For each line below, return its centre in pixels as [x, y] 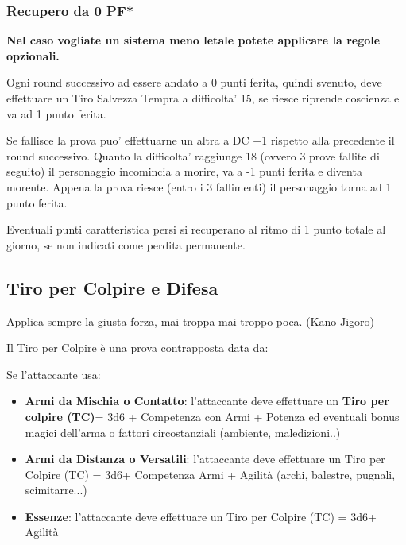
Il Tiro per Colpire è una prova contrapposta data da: [137, 348]
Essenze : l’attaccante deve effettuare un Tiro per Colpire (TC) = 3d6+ [201, 516]
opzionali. [33, 55]
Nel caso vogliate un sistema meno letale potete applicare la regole [193, 40]
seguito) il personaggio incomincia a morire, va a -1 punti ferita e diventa [184, 171]
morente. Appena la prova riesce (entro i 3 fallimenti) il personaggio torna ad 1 [199, 186]
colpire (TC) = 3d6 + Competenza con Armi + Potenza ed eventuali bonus [212, 416]
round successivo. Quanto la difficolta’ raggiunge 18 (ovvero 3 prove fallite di [193, 155]
